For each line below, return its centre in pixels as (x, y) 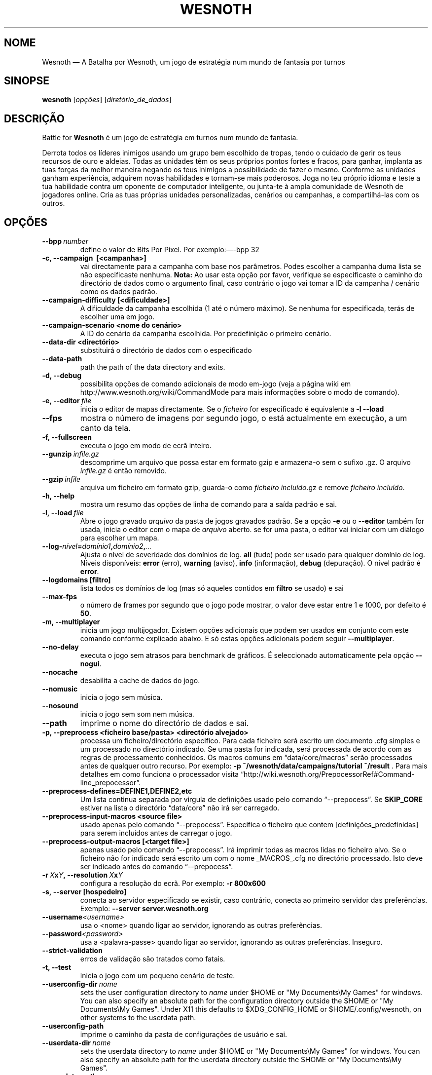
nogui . (91, 664)
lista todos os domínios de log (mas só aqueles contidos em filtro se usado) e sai (212, 588)
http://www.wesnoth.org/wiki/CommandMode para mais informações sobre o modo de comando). (240, 392)
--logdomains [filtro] (76, 580)
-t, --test (57, 967)
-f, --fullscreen (67, 437)
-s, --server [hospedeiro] (84, 892)
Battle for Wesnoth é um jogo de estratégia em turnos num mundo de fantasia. (170, 138)
